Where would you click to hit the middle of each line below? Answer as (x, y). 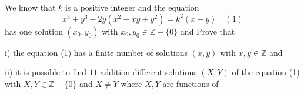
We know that (30, 7)
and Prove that (208, 31)
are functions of (191, 83)
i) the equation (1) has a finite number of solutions (96, 52)
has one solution (34, 31)
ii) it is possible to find (46, 72)
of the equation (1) (266, 72)
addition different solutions (148, 72)
